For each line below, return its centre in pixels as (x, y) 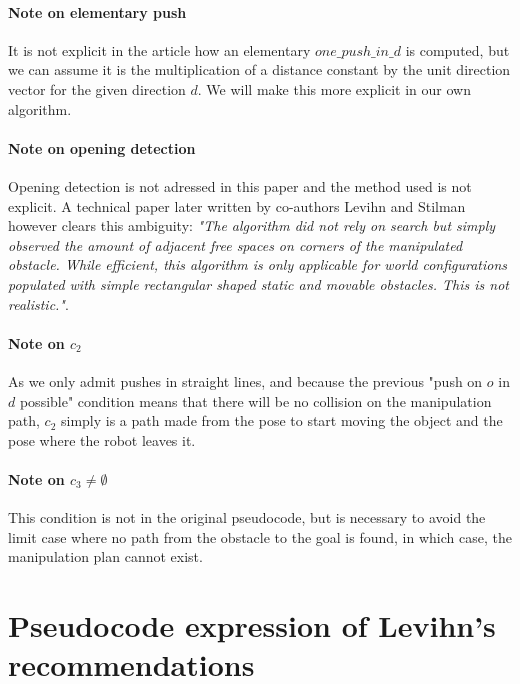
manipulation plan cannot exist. (105, 556)
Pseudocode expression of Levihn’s (252, 625)
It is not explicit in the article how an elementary (159, 49)
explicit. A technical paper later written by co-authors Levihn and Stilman (237, 205)
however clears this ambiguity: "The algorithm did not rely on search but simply (252, 225)
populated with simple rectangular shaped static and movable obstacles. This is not (258, 283)
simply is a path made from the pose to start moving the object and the (281, 420)
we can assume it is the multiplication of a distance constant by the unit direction (259, 69)
